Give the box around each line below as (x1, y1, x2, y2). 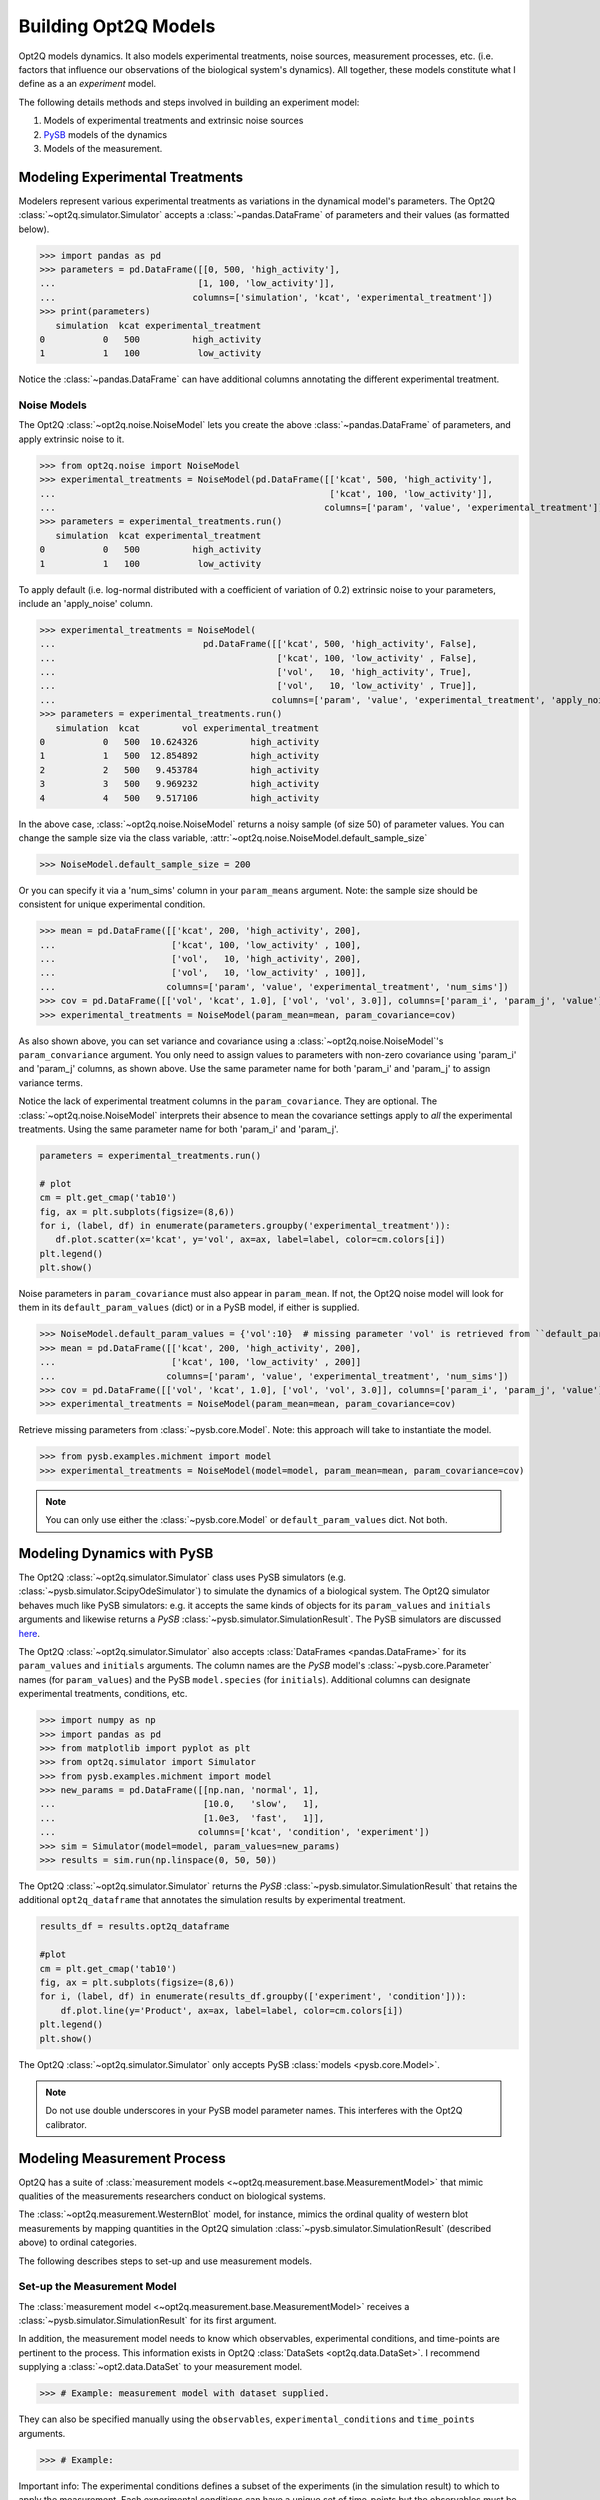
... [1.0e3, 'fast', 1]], (39, 1812, 325, 1824)
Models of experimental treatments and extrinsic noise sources (43, 115, 304, 127)
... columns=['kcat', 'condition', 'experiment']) (39, 1826, 430, 1838)
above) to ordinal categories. (18, 2236, 137, 2249)
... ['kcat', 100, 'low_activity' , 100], (39, 939, 362, 950)
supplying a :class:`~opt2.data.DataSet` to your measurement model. (18, 2361, 303, 2373)
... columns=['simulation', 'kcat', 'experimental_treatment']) (39, 291, 494, 303)
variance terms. (18, 1076, 84, 1089)
